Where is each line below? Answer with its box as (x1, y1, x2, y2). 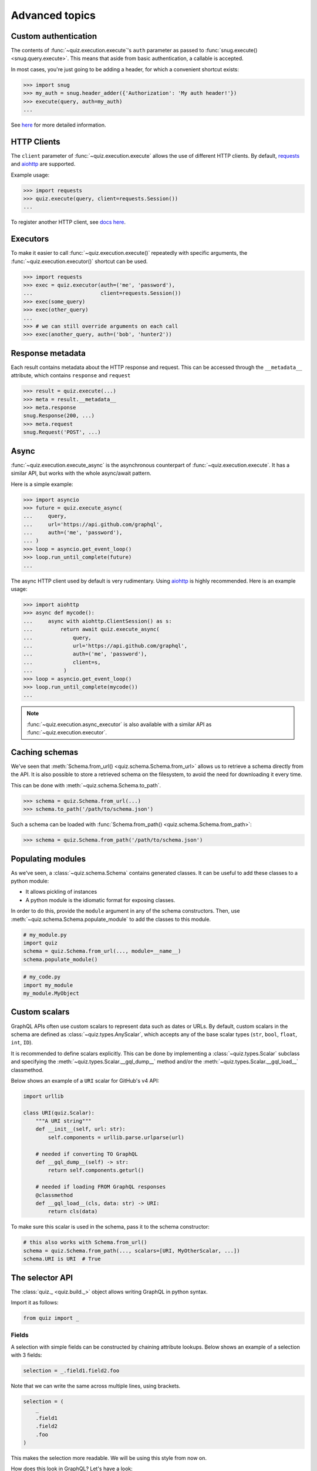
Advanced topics (11, 9, 96, 22)
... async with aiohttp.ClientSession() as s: (23, 618, 173, 624)
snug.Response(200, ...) (23, 412, 95, 419)
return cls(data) (48, 1208, 98, 1215)
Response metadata (11, 348, 86, 358)
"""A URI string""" (35, 1118, 92, 1124)
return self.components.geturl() (48, 1167, 144, 1174)
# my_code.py (23, 974, 61, 980)
